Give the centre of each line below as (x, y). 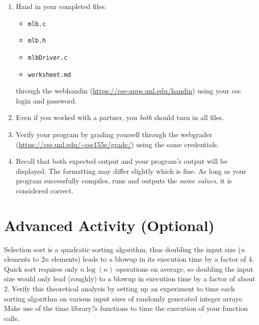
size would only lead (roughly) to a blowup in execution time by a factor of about (130, 279)
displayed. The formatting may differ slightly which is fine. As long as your (131, 171)
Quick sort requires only (41, 268)
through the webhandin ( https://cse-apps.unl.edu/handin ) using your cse (128, 91)
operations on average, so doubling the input (185, 268)
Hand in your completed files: (61, 6)
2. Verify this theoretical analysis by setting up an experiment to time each (119, 289)
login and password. (46, 100)
